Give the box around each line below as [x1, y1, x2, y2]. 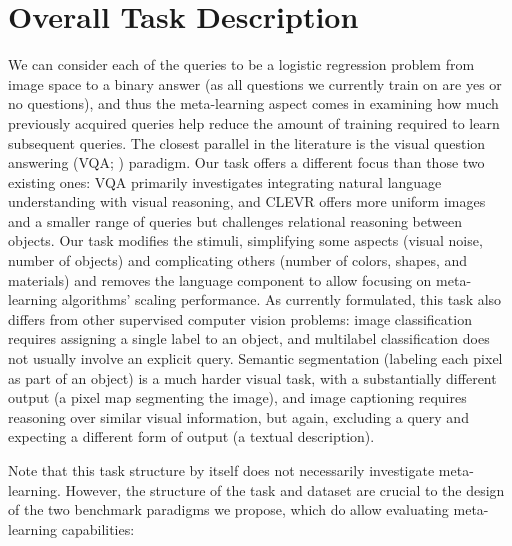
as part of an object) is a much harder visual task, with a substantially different [8, 367, 497, 388]
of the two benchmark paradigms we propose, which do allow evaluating [8, 499, 449, 520]
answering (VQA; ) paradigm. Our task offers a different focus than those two [8, 152, 485, 173]
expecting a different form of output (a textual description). [8, 426, 375, 447]
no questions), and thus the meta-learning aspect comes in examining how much [8, 93, 499, 114]
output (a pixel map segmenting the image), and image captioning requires [8, 387, 467, 408]
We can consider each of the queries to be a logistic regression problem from [8, 54, 475, 75]
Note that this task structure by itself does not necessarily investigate [8, 460, 435, 480]
